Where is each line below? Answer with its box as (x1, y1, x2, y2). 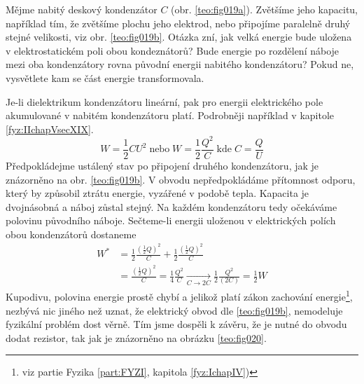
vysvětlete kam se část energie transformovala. (6, 70, 204, 85)
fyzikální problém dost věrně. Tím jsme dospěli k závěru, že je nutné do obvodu (6, 317, 347, 331)
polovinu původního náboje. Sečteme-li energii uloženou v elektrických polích (6, 213, 336, 228)
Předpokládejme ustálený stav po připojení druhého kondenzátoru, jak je (6, 158, 319, 172)
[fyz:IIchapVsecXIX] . (6, 121, 94, 136)
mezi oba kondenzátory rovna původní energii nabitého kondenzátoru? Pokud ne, (6, 57, 354, 71)
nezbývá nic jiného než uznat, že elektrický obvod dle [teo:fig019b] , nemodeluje (6, 303, 343, 317)
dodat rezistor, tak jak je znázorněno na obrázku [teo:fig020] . (6, 330, 267, 345)
